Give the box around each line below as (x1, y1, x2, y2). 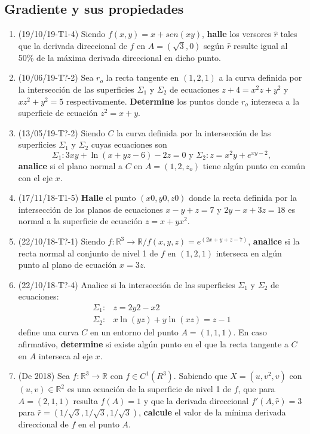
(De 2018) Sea (18, 369, 70, 382)
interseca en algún (216, 246, 282, 259)
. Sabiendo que (173, 369, 228, 382)
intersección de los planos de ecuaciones (18, 203, 163, 215)
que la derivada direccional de (18, 39, 127, 51)
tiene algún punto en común (202, 160, 305, 172)
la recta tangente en (106, 71, 179, 84)
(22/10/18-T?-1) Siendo (18, 235, 105, 247)
